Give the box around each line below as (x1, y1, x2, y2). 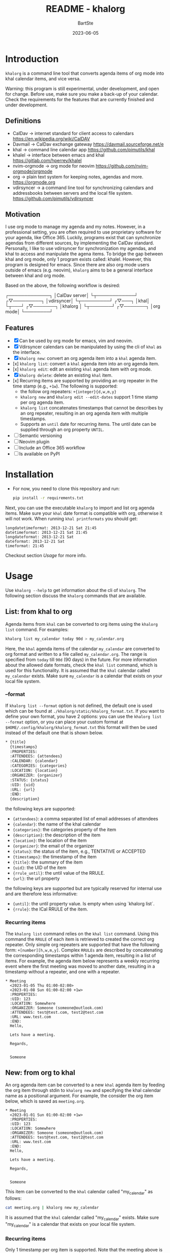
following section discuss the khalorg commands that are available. (5, 593, 147, 599)
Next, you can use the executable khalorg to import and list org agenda (5, 505, 155, 511)
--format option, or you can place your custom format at (5, 719, 124, 725)
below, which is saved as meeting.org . (5, 1098, 86, 1104)
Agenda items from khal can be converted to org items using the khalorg (5, 621, 158, 627)
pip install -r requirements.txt (12, 495, 84, 501)
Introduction (5, 53, 59, 64)
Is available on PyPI (19, 451, 60, 457)
